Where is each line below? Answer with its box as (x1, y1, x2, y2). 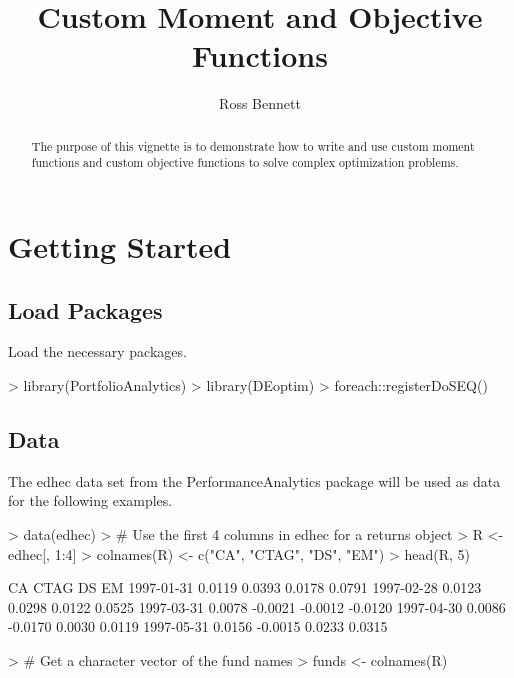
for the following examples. (8, 490, 173, 511)
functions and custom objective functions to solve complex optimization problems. (31, 154, 459, 171)
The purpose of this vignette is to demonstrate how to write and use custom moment (31, 137, 475, 154)
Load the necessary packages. (8, 341, 187, 362)
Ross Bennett (219, 93, 301, 114)
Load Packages (8, 294, 163, 325)
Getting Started (8, 226, 232, 267)
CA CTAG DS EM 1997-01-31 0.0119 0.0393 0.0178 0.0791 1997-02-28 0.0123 (8, 577, 482, 598)
